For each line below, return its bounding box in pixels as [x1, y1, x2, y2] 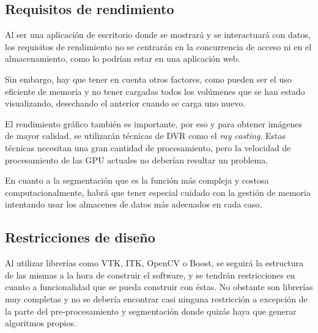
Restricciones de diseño [5, 228, 155, 247]
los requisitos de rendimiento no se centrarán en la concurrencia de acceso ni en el [5, 40, 312, 53]
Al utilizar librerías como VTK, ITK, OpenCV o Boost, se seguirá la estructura [5, 256, 304, 269]
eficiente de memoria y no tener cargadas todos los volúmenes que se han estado [5, 84, 305, 97]
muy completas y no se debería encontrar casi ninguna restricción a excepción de [5, 292, 308, 305]
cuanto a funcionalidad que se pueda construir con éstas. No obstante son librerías [5, 280, 313, 293]
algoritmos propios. [5, 316, 76, 329]
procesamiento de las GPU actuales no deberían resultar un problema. [5, 153, 268, 166]
